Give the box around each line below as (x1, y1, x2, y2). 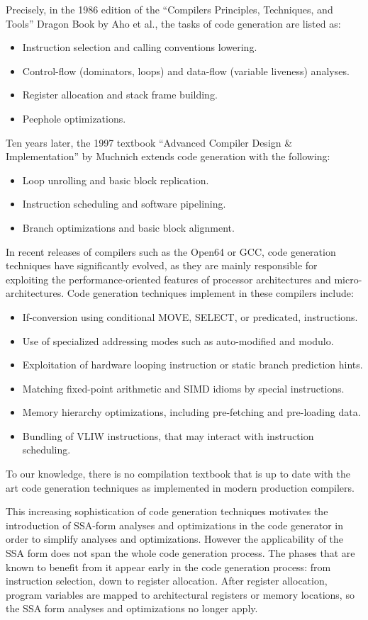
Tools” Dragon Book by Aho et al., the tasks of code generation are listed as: (6, 16, 341, 30)
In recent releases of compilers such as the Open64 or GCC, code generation (6, 244, 336, 259)
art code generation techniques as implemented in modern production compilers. (6, 480, 355, 495)
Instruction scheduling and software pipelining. (22, 196, 226, 211)
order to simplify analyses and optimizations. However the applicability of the (6, 531, 344, 546)
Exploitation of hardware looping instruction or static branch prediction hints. (22, 357, 363, 372)
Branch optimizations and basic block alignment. (22, 220, 235, 235)
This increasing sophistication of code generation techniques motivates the (6, 504, 328, 519)
